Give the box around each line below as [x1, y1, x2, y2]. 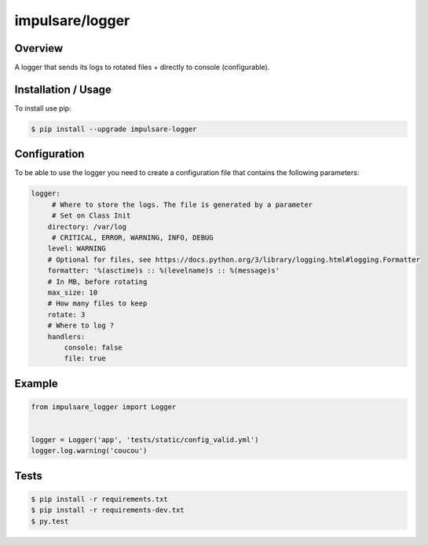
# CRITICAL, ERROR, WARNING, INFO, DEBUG [51, 233, 214, 242]
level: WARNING [47, 244, 106, 253]
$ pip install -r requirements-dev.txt [31, 506, 185, 514]
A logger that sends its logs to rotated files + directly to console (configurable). [14, 63, 270, 72]
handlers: [47, 332, 86, 341]
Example [14, 377, 58, 390]
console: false [64, 342, 123, 352]
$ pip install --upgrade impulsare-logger [31, 124, 197, 134]
